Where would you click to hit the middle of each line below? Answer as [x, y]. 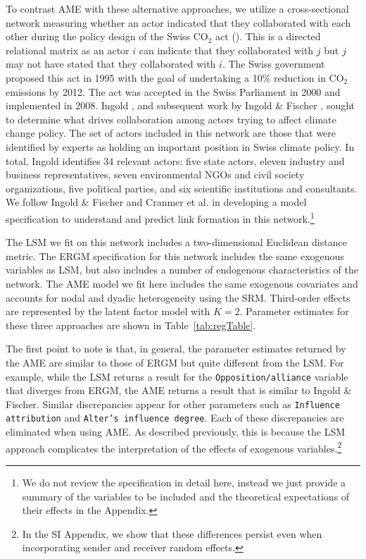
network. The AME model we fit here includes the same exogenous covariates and [182, 283]
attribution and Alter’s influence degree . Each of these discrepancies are [175, 418]
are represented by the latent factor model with [108, 311]
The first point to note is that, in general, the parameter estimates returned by [176, 349]
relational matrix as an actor [68, 50]
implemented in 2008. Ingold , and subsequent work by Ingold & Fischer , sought [181, 105]
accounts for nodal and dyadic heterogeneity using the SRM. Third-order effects [178, 297]
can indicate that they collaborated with [226, 50]
